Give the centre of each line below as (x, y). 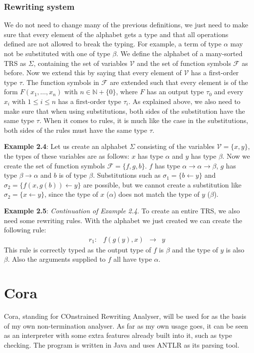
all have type (133, 259)
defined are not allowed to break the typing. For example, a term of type (113, 44)
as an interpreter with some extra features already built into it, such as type (118, 335)
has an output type (175, 92)
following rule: (25, 230)
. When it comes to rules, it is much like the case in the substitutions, (144, 120)
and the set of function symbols (184, 63)
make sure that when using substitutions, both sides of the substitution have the (125, 111)
